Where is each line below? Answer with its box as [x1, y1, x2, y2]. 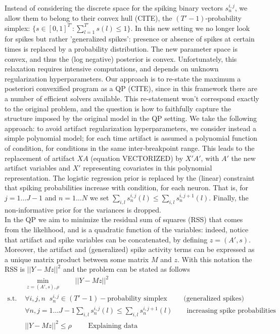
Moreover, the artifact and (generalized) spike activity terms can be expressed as [5, 244, 255, 255]
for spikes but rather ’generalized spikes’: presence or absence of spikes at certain [5, 33, 255, 44]
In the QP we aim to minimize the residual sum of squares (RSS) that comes [5, 214, 243, 225]
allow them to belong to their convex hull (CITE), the [5, 12, 172, 23]
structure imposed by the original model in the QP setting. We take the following [5, 113, 257, 123]
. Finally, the [209, 192, 249, 202]
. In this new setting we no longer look [130, 22, 250, 33]
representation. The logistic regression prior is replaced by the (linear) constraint [5, 172, 255, 183]
